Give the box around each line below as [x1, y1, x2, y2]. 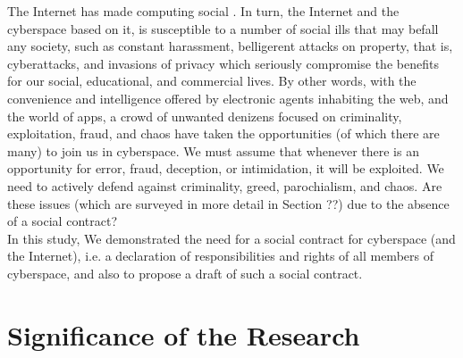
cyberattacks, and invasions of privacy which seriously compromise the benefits [7, 54, 439, 72]
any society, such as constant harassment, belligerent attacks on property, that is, [7, 37, 453, 55]
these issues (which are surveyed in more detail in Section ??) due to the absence [7, 194, 450, 212]
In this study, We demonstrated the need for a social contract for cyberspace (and [7, 229, 456, 247]
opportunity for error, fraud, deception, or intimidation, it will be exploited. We [7, 159, 444, 178]
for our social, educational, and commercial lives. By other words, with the [7, 71, 417, 90]
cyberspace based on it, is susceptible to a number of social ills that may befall [7, 19, 439, 37]
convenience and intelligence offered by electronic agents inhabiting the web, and [7, 88, 449, 107]
